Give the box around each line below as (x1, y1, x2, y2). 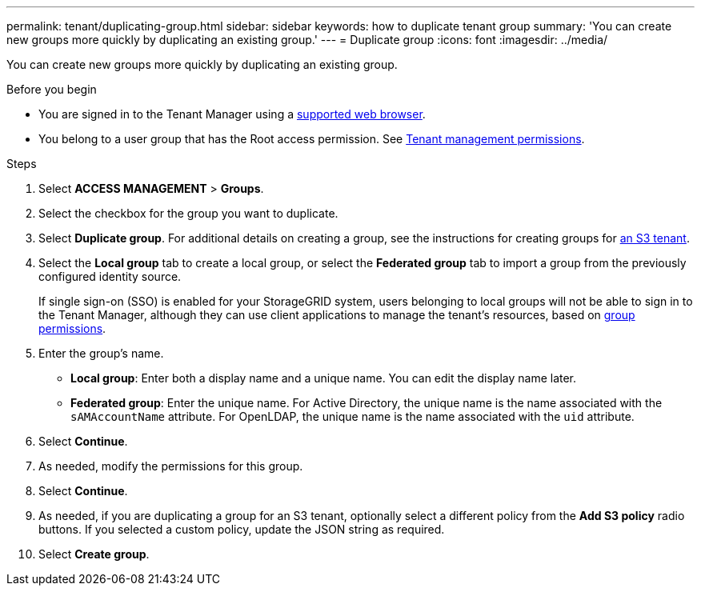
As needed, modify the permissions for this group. (38, 459, 303, 473)
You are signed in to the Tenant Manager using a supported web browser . (38, 107, 426, 121)
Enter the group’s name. (38, 346, 164, 360)
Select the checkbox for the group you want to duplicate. (38, 206, 338, 220)
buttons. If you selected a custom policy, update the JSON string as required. (38, 522, 445, 536)
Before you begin (6, 82, 97, 96)
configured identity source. (38, 270, 182, 283)
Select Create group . (38, 547, 150, 561)
